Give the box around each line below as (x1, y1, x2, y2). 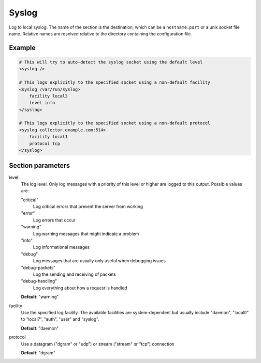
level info (29, 100, 55, 106)
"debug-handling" (21, 278, 58, 284)
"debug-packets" (21, 265, 56, 270)
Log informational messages (33, 244, 90, 250)
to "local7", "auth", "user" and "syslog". (21, 316, 100, 322)
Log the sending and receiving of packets (33, 271, 116, 277)
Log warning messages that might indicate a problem (33, 231, 139, 237)
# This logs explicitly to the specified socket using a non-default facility (19, 80, 210, 85)
